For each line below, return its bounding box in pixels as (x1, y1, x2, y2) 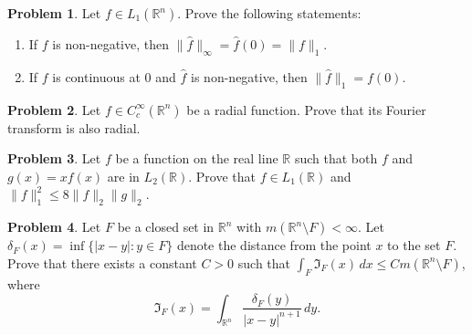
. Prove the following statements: (177, 4, 362, 22)
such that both (294, 149, 378, 168)
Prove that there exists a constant (7, 253, 197, 272)
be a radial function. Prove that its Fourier (186, 99, 426, 119)
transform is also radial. (7, 118, 141, 137)
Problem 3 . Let (7, 149, 101, 168)
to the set (387, 236, 441, 255)
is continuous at (52, 67, 141, 86)
